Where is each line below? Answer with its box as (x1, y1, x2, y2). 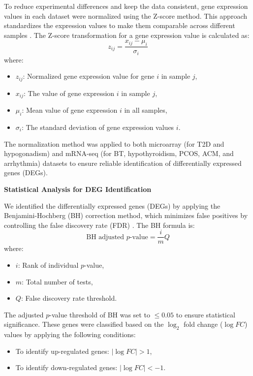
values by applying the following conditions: (4, 329, 136, 340)
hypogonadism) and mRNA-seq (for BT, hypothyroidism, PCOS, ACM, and (4, 148, 234, 158)
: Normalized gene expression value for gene (23, 71, 155, 81)
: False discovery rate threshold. (21, 293, 117, 303)
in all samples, (124, 105, 167, 115)
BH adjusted (86, 233, 125, 241)
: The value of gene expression (24, 88, 115, 98)
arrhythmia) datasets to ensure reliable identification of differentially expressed (4, 157, 242, 168)
